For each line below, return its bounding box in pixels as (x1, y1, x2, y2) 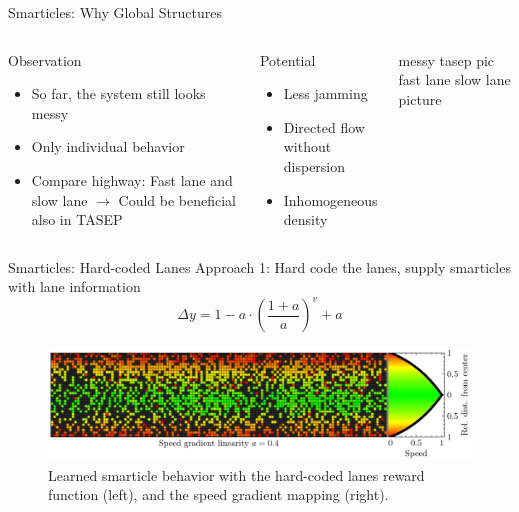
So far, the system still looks (31, 83, 206, 104)
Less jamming (283, 83, 368, 104)
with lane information (8, 276, 141, 297)
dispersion (283, 155, 346, 176)
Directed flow (283, 116, 365, 137)
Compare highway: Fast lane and (31, 169, 233, 190)
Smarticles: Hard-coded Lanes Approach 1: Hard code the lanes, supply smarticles (8, 256, 511, 277)
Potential (259, 49, 316, 70)
